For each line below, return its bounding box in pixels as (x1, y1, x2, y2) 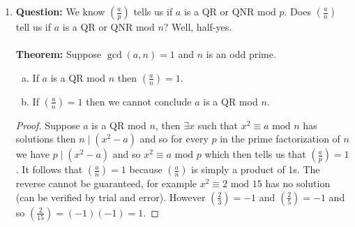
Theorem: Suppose (15, 47, 102, 61)
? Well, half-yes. (163, 20, 232, 34)
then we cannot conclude (86, 94, 192, 108)
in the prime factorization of (220, 131, 340, 146)
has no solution (265, 176, 331, 191)
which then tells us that (204, 147, 306, 161)
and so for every (139, 131, 209, 146)
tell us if (15, 20, 52, 34)
